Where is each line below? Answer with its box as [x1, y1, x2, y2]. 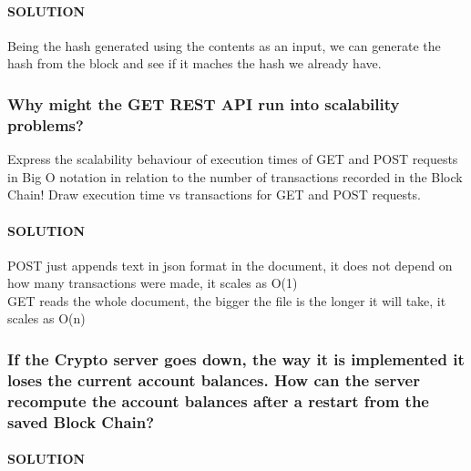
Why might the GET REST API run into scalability [7, 92, 400, 115]
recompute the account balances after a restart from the [7, 389, 429, 412]
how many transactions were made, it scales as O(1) [7, 273, 298, 292]
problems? [7, 113, 84, 136]
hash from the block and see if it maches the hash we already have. [7, 54, 382, 73]
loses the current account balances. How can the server [7, 368, 420, 391]
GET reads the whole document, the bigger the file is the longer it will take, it [7, 291, 446, 310]
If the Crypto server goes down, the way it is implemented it [7, 348, 465, 370]
